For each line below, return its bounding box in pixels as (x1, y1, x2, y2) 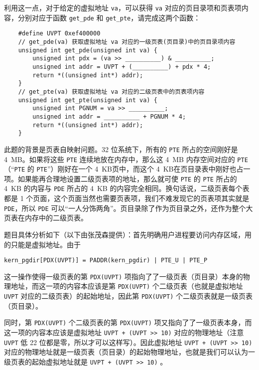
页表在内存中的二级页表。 (4, 212, 88, 223)
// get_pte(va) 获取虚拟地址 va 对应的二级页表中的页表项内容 (18, 88, 205, 95)
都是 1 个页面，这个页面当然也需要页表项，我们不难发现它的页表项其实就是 (4, 193, 250, 203)
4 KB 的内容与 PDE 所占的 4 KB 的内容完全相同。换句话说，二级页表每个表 (4, 183, 250, 193)
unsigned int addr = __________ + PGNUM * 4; (32, 113, 186, 120)
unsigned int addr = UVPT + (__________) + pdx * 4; (32, 63, 211, 70)
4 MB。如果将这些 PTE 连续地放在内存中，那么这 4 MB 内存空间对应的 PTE (4, 154, 248, 164)
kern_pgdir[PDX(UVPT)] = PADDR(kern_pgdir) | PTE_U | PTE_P (4, 257, 208, 264)
